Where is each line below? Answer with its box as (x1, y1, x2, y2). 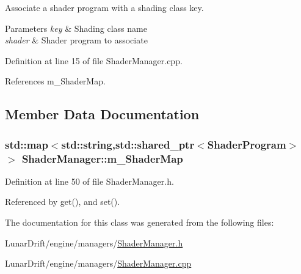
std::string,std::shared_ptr (61, 136, 195, 152)
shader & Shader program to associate (5, 34, 148, 46)
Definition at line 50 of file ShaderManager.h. (5, 174, 174, 187)
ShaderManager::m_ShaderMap (21, 150, 183, 166)
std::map (5, 136, 48, 152)
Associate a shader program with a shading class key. (5, 1, 204, 13)
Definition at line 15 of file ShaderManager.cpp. (5, 54, 183, 67)
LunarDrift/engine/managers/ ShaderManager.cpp (5, 257, 192, 270)
